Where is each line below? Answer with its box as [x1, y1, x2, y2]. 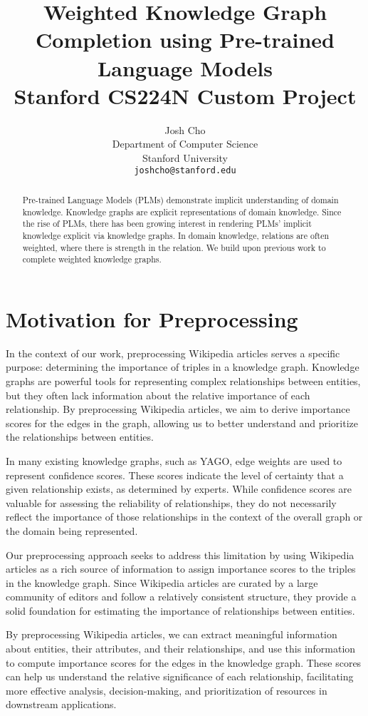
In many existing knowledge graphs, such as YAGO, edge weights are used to [6, 453, 342, 468]
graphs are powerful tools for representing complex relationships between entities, [6, 373, 361, 388]
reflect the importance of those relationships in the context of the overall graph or [6, 509, 363, 524]
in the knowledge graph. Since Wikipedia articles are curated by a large [6, 575, 318, 590]
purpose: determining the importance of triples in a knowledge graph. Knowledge [6, 359, 359, 374]
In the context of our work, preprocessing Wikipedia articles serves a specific [6, 345, 340, 360]
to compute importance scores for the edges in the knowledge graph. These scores [6, 655, 362, 670]
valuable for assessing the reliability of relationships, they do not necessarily [6, 495, 337, 510]
